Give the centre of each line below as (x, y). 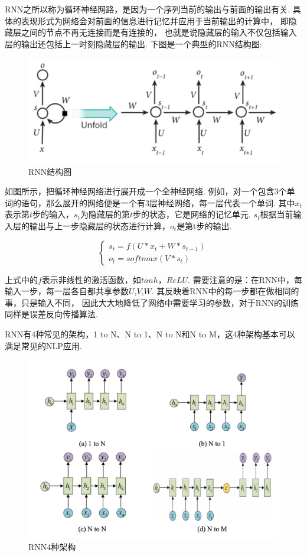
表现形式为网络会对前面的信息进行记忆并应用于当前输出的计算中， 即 (155, 20)
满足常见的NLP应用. (43, 345)
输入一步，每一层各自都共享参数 (67, 291)
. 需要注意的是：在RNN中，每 (245, 279)
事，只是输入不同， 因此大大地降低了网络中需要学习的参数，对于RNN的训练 (152, 302)
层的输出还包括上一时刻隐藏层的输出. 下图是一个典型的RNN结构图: (133, 43)
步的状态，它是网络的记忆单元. (192, 214)
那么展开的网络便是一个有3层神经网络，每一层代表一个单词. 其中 (170, 202)
